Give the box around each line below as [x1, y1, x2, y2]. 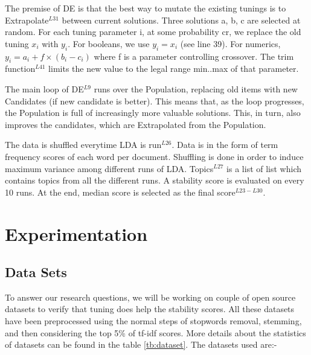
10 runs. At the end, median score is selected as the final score [5, 185, 236, 198]
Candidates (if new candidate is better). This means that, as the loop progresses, [5, 94, 304, 107]
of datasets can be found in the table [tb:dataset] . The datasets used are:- [5, 338, 277, 351]
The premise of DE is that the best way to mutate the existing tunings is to [5, 2, 286, 14]
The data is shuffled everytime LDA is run [5, 138, 162, 151]
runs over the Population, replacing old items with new [94, 82, 298, 95]
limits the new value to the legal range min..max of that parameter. [48, 62, 299, 75]
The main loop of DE [5, 82, 84, 95]
